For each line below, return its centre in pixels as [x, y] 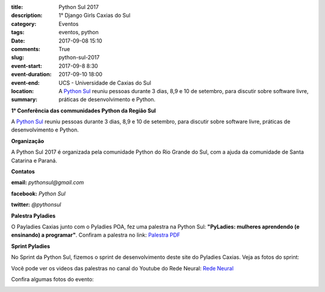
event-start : [26, 65]
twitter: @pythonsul [36, 205]
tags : [18, 32]
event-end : [26, 83]
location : [23, 91]
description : [27, 16]
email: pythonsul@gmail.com [48, 183]
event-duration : [31, 75]
